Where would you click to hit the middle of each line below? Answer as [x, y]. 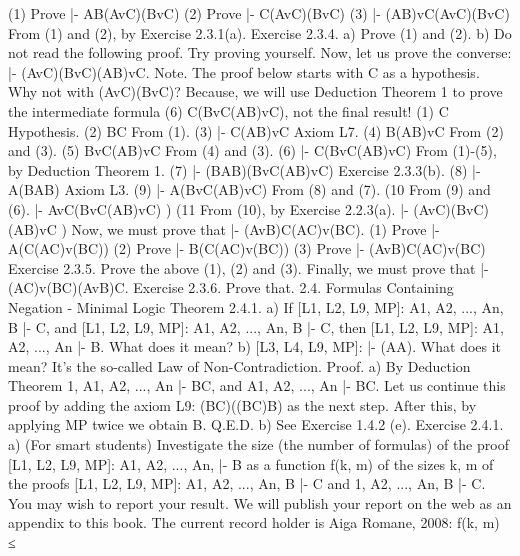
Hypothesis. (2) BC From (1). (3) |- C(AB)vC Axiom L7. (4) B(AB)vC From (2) [256, 130]
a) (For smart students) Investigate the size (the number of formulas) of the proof [258, 444]
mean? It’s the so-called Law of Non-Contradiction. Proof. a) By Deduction [239, 365]
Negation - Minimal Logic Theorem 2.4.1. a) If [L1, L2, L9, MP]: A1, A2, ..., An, [256, 306]
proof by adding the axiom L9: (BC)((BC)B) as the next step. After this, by [242, 404]
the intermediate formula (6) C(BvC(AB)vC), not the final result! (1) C [228, 110]
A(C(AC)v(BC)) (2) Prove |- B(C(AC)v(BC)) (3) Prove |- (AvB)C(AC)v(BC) [247, 248]
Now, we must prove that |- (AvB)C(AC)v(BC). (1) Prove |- [255, 228]
